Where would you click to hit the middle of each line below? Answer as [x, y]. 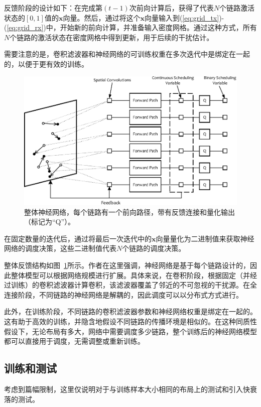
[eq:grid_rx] [25, 27]
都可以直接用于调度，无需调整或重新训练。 [74, 341]
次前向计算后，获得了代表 [171, 8]
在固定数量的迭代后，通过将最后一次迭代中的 [78, 238]
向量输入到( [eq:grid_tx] [182, 17]
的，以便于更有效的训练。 [46, 63]
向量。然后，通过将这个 [102, 17]
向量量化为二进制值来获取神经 [205, 238]
